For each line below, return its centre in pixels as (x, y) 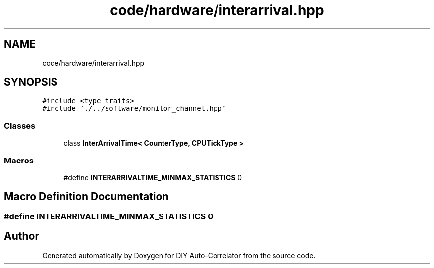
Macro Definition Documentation (86, 197)
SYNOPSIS (31, 82)
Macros (19, 160)
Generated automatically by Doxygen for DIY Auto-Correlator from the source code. (179, 255)
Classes (20, 126)
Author (22, 236)
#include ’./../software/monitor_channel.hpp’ (134, 109)
